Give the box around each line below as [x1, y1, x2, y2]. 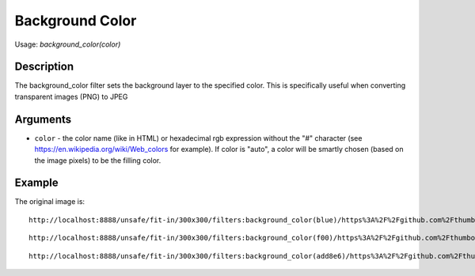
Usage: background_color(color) [14, 40, 121, 49]
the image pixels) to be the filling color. [34, 155, 161, 165]
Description [14, 60, 74, 74]
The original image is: [14, 197, 85, 206]
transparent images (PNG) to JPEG [14, 92, 128, 101]
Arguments [14, 112, 72, 126]
